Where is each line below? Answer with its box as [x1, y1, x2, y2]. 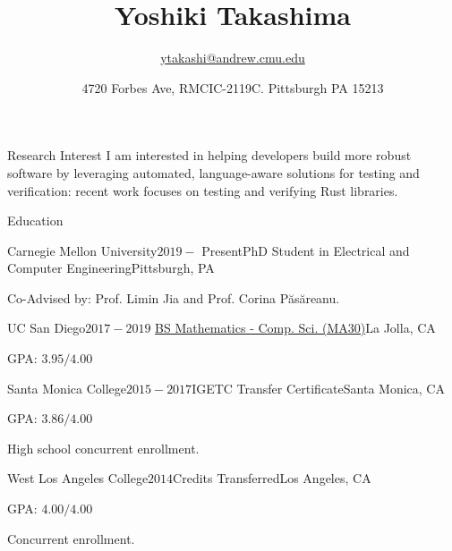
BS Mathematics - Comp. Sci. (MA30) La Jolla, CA [155, 318, 436, 337]
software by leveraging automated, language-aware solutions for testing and [7, 163, 420, 182]
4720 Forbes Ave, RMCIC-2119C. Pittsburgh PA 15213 [81, 78, 384, 97]
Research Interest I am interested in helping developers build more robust [7, 146, 412, 165]
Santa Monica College [7, 378, 126, 397]
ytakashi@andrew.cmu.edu [160, 48, 305, 67]
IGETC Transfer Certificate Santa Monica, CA [192, 378, 445, 397]
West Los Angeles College [7, 469, 149, 487]
